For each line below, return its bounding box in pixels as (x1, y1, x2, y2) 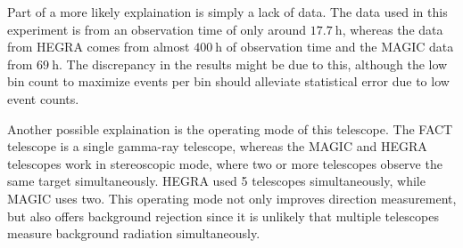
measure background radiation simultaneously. (7, 224, 260, 243)
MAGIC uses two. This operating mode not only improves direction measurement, (7, 188, 457, 207)
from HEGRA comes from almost (7, 37, 190, 56)
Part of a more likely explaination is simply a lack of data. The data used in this (7, 3, 448, 20)
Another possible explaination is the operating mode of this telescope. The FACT (7, 119, 453, 138)
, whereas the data (342, 20, 443, 38)
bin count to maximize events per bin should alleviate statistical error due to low (7, 72, 450, 91)
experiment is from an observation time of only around (7, 20, 307, 38)
